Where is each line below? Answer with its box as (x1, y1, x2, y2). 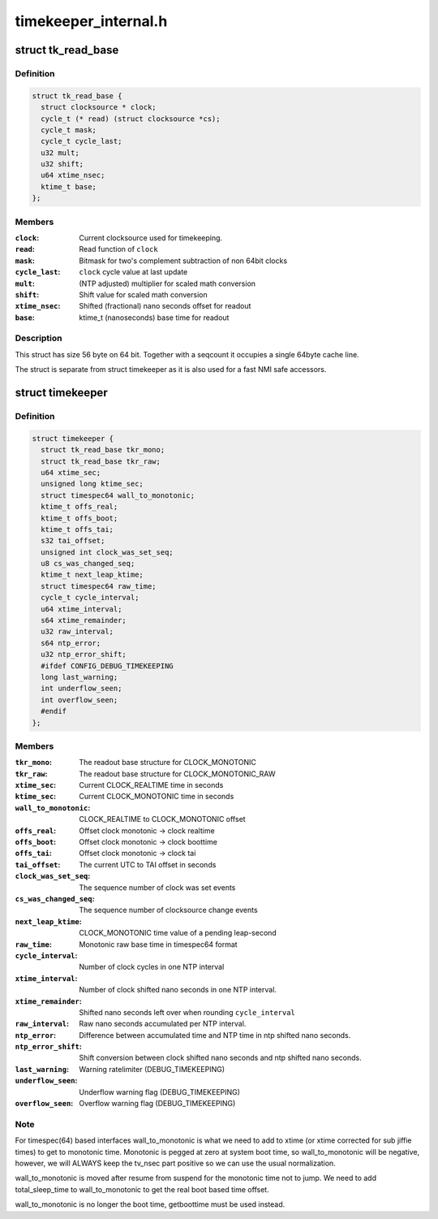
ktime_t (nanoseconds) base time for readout (79, 313, 230, 322)
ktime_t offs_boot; (41, 513, 118, 523)
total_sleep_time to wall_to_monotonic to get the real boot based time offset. (15, 1184, 269, 1194)
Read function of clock (79, 244, 158, 254)
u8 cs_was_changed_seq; (41, 559, 135, 568)
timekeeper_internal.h (15, 12, 168, 30)
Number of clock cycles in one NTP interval (79, 962, 225, 972)
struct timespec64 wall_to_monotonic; (41, 491, 195, 499)
